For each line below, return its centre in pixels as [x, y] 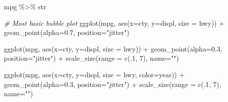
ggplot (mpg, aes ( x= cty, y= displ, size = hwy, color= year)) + [94, 74]
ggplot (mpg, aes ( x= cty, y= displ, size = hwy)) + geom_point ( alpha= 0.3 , [113, 48]
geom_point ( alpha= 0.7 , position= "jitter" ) [67, 32]
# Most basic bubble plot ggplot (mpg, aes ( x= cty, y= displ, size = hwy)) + [114, 23]
